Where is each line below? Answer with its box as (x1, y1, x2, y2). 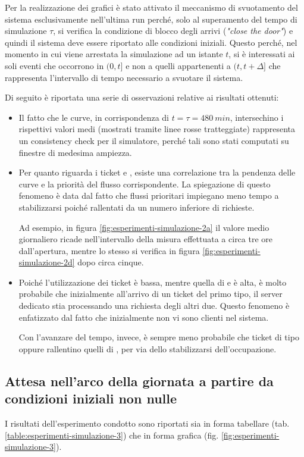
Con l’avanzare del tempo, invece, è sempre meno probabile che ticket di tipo (18, 331, 299, 343)
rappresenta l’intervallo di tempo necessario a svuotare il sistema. (5, 71, 243, 83)
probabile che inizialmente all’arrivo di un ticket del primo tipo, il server (18, 287, 283, 300)
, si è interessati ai (228, 48, 295, 60)
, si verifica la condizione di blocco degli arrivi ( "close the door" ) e (53, 24, 293, 37)
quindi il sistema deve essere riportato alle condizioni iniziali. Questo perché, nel (5, 36, 297, 48)
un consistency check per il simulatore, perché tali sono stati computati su (18, 134, 289, 146)
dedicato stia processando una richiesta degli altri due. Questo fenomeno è (18, 299, 290, 312)
